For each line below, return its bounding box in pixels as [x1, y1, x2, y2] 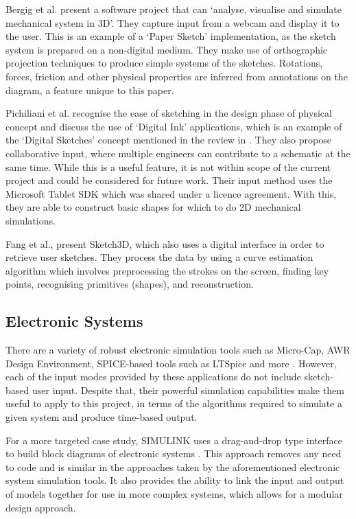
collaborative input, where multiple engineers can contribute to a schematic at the [5, 146, 351, 160]
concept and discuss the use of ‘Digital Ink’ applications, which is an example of [5, 119, 342, 133]
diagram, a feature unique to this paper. [5, 82, 174, 97]
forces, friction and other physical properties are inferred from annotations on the [5, 69, 348, 83]
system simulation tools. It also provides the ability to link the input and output [5, 473, 344, 487]
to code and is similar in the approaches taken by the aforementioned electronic [5, 459, 340, 474]
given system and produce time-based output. [5, 410, 198, 424]
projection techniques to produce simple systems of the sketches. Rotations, [5, 56, 323, 70]
